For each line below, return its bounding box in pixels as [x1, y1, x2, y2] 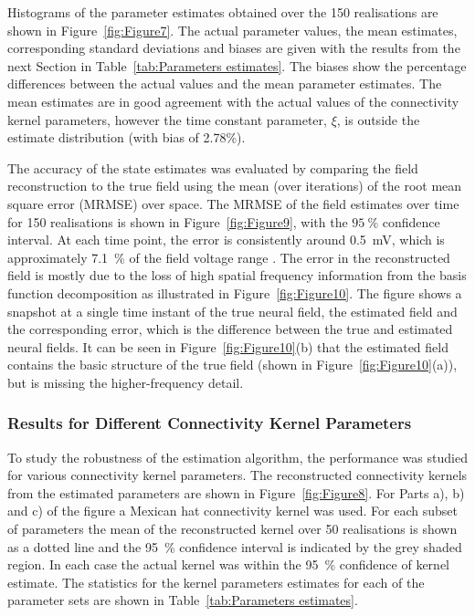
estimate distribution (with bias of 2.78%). [7, 128, 246, 147]
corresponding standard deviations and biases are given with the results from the [7, 38, 460, 57]
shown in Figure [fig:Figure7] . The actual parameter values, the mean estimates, [7, 20, 458, 39]
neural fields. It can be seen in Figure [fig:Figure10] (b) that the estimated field [7, 337, 449, 356]
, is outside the [336, 110, 420, 129]
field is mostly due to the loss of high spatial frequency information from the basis [7, 266, 467, 285]
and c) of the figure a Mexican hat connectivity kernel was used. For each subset [7, 501, 458, 520]
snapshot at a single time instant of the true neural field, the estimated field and [7, 301, 458, 320]
